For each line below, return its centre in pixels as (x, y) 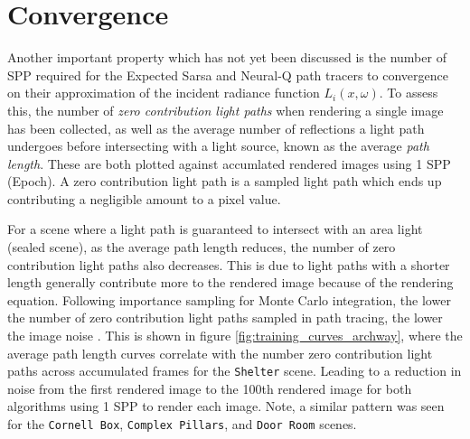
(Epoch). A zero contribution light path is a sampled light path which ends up (225, 181)
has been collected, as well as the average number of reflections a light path (216, 128)
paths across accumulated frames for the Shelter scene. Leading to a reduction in (235, 371)
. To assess (409, 93)
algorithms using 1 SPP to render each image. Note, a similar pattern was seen (226, 406)
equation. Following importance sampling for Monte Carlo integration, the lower (229, 299)
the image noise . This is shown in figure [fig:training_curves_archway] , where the (235, 336)
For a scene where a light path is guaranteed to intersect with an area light (215, 229)
